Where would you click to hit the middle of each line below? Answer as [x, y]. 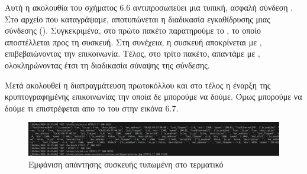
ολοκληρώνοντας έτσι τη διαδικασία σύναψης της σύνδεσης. [107, 65]
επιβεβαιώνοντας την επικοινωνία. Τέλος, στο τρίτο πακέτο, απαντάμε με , [133, 53]
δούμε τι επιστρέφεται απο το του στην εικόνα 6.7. [92, 108]
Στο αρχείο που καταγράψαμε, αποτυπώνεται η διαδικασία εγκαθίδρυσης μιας [138, 19]
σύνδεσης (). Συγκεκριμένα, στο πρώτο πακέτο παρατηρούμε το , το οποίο [133, 30]
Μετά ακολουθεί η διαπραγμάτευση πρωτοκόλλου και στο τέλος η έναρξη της [138, 85]
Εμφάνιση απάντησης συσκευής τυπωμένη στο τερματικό [126, 164]
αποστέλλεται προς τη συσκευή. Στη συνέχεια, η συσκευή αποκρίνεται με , [133, 42]
